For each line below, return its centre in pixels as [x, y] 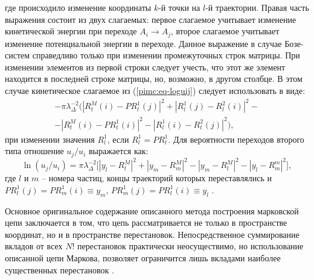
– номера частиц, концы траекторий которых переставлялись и [157, 178]
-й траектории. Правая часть [257, 7]
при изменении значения [50, 139]
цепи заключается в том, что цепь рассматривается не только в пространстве [146, 222]
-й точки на [179, 7]
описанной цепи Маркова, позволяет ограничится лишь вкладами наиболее [143, 257]
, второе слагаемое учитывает [225, 31]
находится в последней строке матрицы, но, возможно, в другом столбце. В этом [154, 79]
